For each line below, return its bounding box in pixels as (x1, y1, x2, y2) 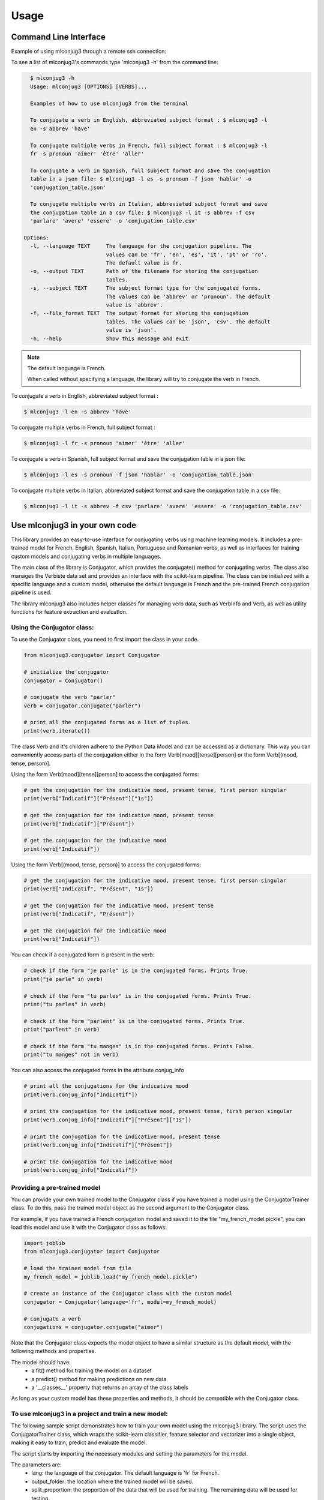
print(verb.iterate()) (23, 727, 91, 734)
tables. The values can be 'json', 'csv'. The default (106, 318, 271, 325)
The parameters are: (11, 1461, 62, 1468)
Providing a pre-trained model (11, 1183, 101, 1192)
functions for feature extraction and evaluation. (11, 608, 128, 616)
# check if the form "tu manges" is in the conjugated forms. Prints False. (23, 1043, 255, 1049)
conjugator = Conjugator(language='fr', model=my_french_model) (23, 1298, 217, 1305)
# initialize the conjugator (23, 669, 110, 676)
